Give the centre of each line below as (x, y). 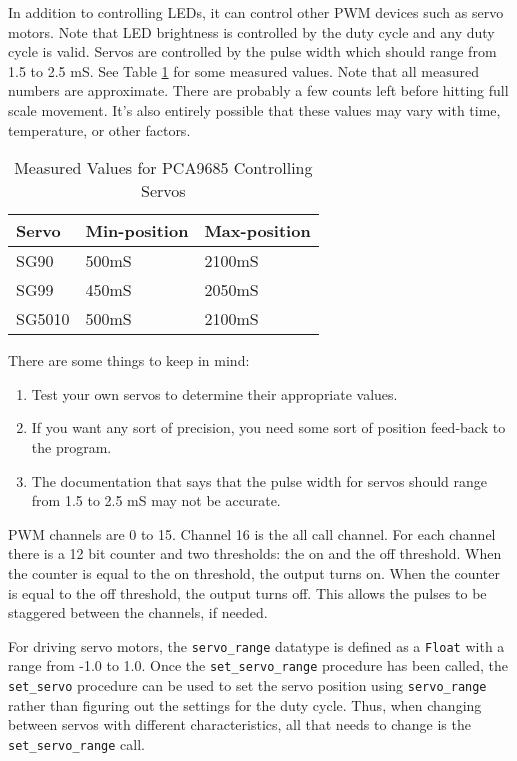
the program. (71, 446)
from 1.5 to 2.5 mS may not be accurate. (156, 500)
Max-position (257, 231)
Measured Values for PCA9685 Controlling (163, 168)
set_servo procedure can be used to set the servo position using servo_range (247, 685)
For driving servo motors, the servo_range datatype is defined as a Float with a (256, 645)
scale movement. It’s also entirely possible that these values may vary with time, (254, 109)
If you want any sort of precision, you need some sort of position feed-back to (268, 427)
